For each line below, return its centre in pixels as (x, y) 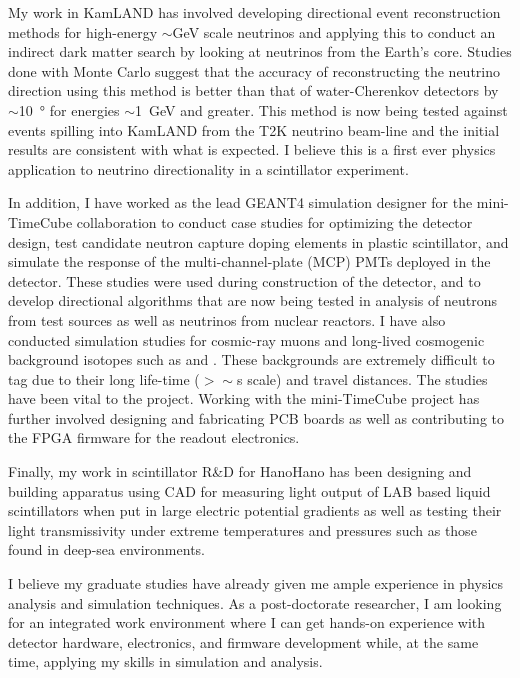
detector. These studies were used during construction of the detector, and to (244, 280)
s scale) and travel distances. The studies (362, 378)
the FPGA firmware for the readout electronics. (154, 437)
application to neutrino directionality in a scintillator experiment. (208, 168)
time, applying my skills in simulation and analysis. (165, 661)
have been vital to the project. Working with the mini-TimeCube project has (244, 398)
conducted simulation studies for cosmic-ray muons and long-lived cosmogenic (246, 339)
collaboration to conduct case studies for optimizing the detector (274, 221)
